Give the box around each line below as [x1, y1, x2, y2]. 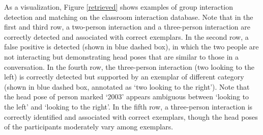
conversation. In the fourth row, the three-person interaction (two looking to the [4, 61, 254, 72]
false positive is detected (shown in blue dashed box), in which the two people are [4, 41, 259, 52]
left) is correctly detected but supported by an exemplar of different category [4, 71, 244, 82]
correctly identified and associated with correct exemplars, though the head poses [4, 111, 258, 122]
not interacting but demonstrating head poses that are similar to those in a [4, 51, 239, 62]
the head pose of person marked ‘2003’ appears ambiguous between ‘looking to [4, 91, 249, 102]
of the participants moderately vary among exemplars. [4, 121, 173, 132]
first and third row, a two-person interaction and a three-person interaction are [4, 21, 250, 32]
